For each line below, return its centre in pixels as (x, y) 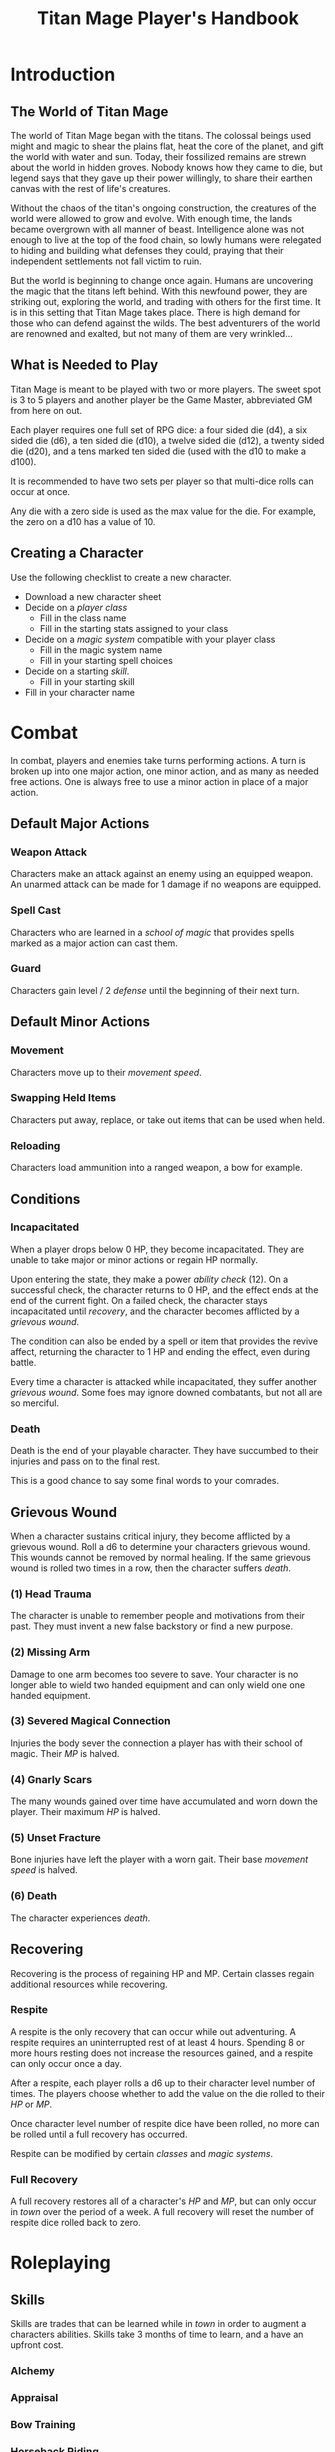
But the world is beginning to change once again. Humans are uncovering (162, 280)
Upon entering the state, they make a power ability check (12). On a (149, 1279)
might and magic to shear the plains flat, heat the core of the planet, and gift (167, 146)
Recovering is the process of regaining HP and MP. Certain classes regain (162, 1973)
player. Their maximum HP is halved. (85, 1812)
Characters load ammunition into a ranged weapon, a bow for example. (156, 1168)
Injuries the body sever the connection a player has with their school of (156, 1743)
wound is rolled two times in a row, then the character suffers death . (151, 1568)
